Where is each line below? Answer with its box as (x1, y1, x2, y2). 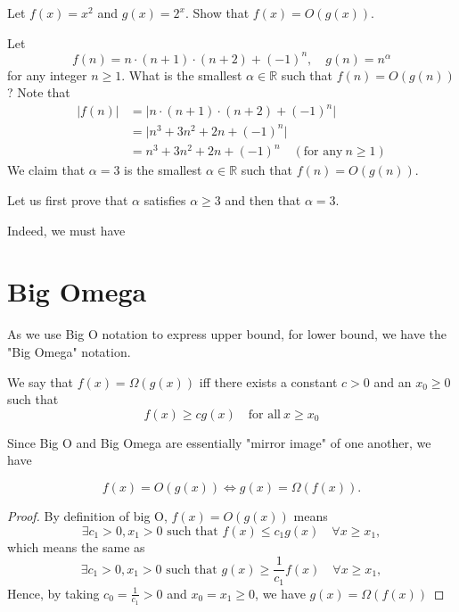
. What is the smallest (121, 65, 242, 84)
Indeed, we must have (7, 220, 126, 239)
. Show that (184, 4, 250, 21)
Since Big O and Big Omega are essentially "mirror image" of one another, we (7, 433, 431, 451)
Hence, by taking (7, 583, 100, 602)
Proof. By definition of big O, (7, 506, 168, 525)
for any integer (7, 65, 87, 84)
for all (248, 408, 281, 421)
